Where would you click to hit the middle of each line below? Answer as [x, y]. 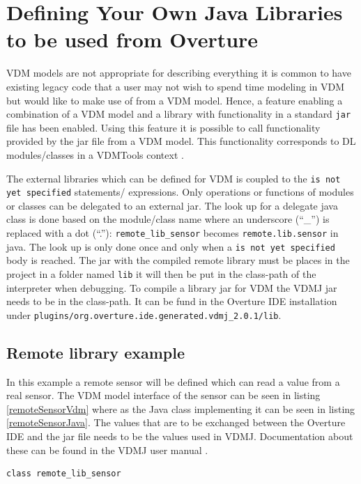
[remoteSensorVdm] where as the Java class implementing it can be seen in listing [181, 408]
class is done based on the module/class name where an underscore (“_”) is [168, 219]
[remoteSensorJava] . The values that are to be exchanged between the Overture [176, 422]
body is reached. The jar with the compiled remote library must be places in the [178, 260]
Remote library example [95, 352]
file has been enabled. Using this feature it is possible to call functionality [163, 127]
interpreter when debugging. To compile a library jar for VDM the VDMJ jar [172, 287]
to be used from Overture [132, 39]
